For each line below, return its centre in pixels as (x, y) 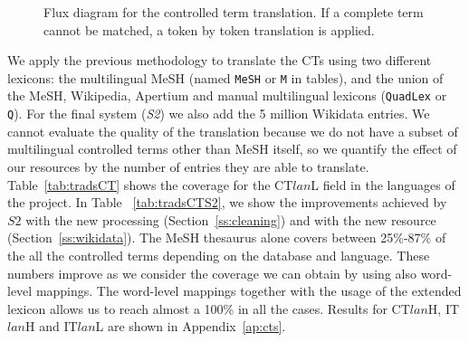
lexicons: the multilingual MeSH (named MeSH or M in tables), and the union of (225, 77)
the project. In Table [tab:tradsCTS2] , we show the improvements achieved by (227, 202)
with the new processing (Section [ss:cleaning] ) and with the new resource (231, 219)
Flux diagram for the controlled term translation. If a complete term (234, 12)
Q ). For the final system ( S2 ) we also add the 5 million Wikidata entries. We (219, 114)
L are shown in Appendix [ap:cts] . (191, 326)
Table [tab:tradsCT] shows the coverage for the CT (150, 184)
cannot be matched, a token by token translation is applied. (209, 29)
